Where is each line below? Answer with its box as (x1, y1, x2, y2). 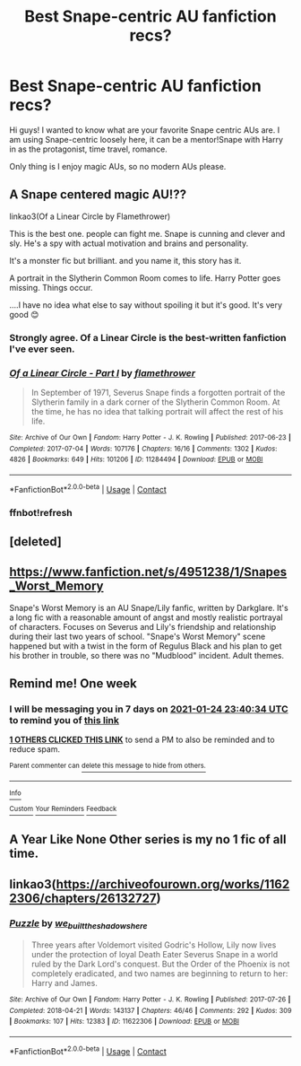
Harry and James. (30, 978, 99, 989)
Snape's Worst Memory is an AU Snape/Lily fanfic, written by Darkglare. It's (9, 602, 288, 613)
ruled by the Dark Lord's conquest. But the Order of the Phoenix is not (30, 958, 290, 970)
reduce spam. (9, 744, 61, 755)
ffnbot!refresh (9, 506, 73, 519)
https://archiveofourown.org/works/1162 (56, 877, 290, 892)
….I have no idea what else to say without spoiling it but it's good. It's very (9, 299, 282, 310)
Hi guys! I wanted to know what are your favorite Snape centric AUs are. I (9, 124, 280, 135)
